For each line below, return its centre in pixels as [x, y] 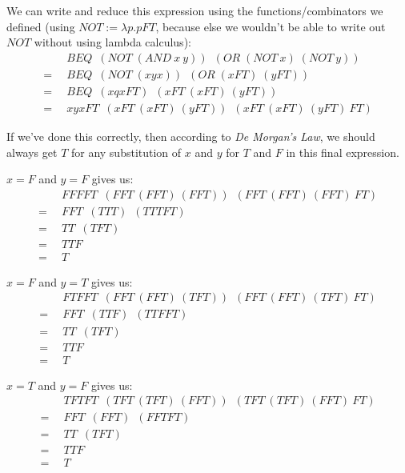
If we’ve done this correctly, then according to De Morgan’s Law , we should [191, 136]
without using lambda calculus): [112, 42]
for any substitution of [126, 152]
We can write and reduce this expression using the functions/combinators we [195, 10]
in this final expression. [343, 152]
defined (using [41, 26]
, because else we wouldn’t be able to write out [271, 26]
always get [32, 152]
